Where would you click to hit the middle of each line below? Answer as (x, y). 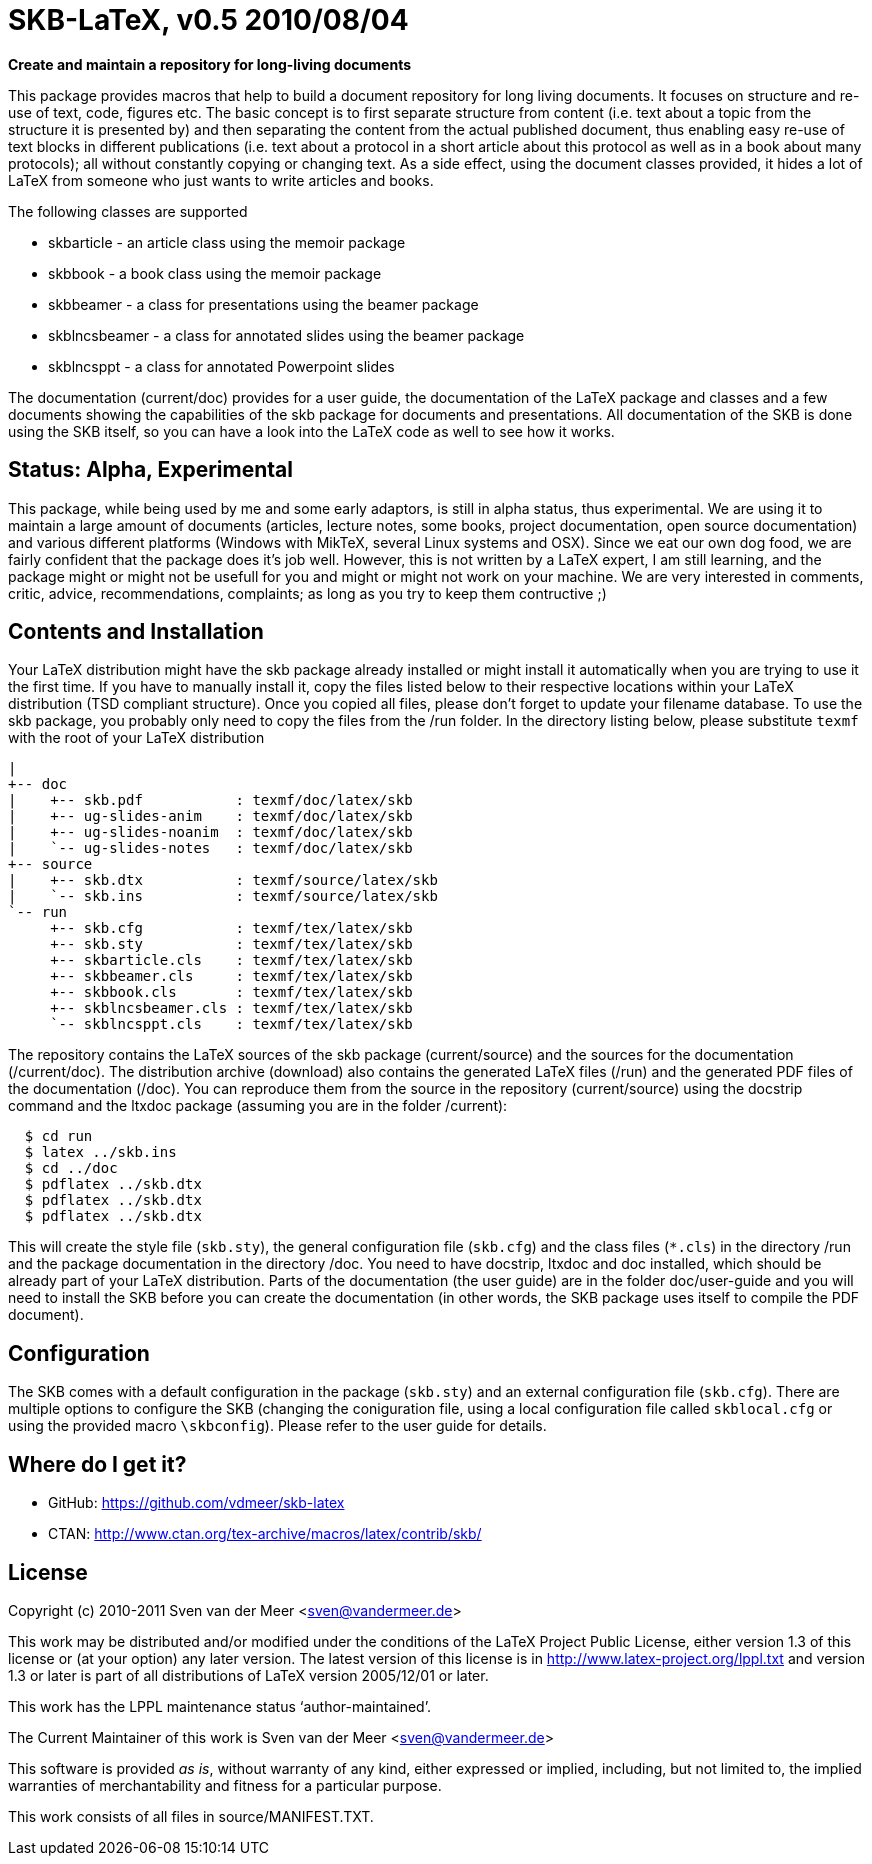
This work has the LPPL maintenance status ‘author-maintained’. (219, 1706)
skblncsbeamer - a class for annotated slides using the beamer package (286, 335)
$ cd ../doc (71, 1168)
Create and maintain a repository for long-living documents (210, 64)
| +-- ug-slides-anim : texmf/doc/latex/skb (210, 816)
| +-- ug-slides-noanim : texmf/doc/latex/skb (210, 832)
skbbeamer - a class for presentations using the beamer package (263, 304)
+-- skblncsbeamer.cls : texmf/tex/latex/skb (231, 1008)
